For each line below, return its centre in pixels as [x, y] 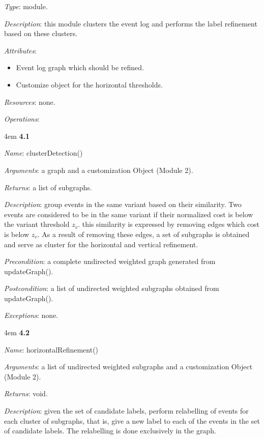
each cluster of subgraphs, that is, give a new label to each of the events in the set [132, 420]
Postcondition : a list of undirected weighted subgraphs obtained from [112, 288]
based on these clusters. [41, 33]
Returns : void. [26, 393]
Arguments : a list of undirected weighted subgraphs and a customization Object [128, 367]
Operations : [22, 119]
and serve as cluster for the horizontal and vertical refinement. [101, 244]
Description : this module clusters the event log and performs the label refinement [131, 23]
